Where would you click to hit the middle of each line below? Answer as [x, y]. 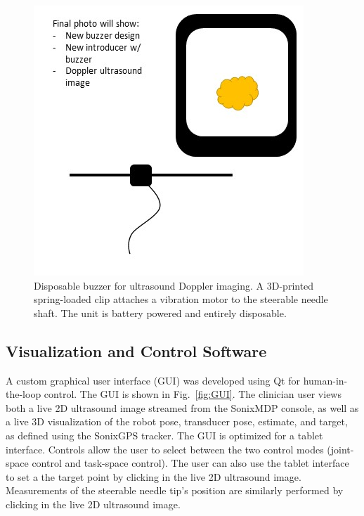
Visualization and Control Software [136, 350]
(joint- [340, 449]
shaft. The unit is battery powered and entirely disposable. [160, 312]
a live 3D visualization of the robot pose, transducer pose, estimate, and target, [177, 421]
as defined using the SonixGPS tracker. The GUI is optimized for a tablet [164, 435]
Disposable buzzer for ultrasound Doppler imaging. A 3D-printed [174, 285]
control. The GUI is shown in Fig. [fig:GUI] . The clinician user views [193, 394]
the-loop [24, 394]
